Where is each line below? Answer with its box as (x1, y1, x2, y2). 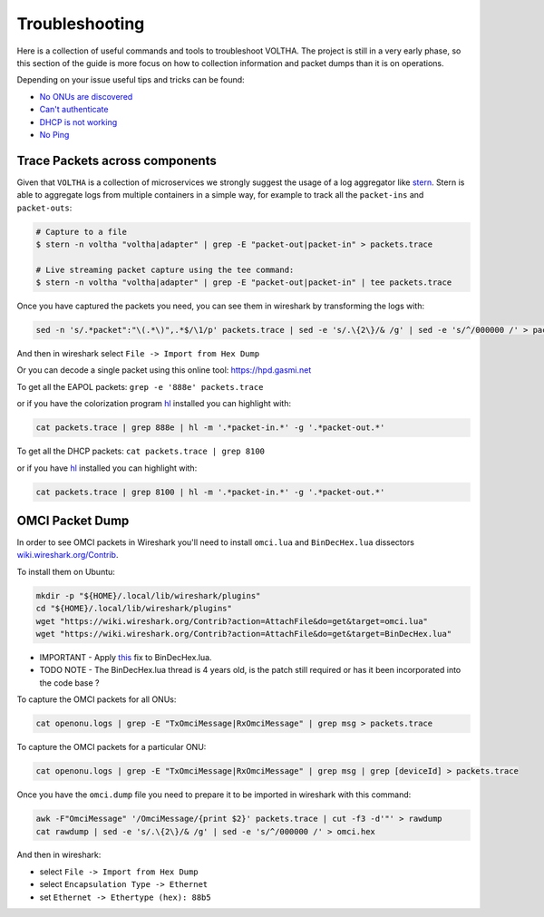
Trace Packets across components (16, 152, 217, 168)
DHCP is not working (39, 116, 118, 127)
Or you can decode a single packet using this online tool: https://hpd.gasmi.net (16, 365, 312, 376)
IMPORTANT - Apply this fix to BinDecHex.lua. (39, 652, 212, 663)
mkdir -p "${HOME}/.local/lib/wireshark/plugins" (35, 590, 261, 600)
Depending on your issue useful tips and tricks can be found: (16, 74, 245, 85)
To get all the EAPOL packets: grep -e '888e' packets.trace (16, 381, 264, 392)
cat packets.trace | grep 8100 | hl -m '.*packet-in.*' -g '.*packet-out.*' (35, 486, 385, 497)
